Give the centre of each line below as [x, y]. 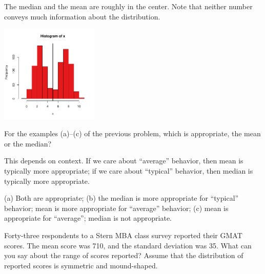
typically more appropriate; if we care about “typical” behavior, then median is [129, 170]
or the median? [28, 143]
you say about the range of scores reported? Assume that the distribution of [124, 255]
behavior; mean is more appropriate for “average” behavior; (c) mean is [116, 208]
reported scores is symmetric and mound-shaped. [81, 265]
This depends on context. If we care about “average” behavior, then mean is [124, 161]
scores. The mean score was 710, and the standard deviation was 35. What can [128, 245]
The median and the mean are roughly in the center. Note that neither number [128, 6]
